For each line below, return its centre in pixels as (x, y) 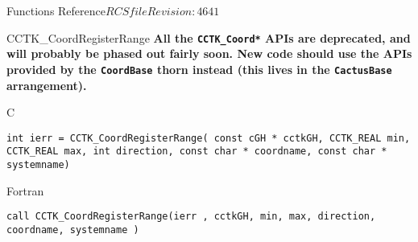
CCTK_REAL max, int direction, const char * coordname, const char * (197, 152)
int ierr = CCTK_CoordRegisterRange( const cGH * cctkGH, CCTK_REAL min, (209, 138)
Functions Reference (56, 10)
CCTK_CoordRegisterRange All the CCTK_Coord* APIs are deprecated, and (209, 37)
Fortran (25, 190)
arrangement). (47, 85)
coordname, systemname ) (73, 230)
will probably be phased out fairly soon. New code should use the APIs (209, 53)
